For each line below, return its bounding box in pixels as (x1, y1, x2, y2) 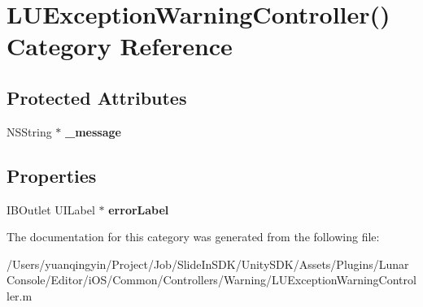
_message (65, 123, 121, 140)
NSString (7, 123, 52, 140)
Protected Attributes (7, 84, 187, 110)
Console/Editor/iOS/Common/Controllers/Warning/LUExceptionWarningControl (7, 271, 416, 288)
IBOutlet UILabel (7, 201, 95, 218)
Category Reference (7, 29, 233, 63)
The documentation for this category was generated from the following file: (7, 228, 380, 245)
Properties (7, 162, 97, 188)
